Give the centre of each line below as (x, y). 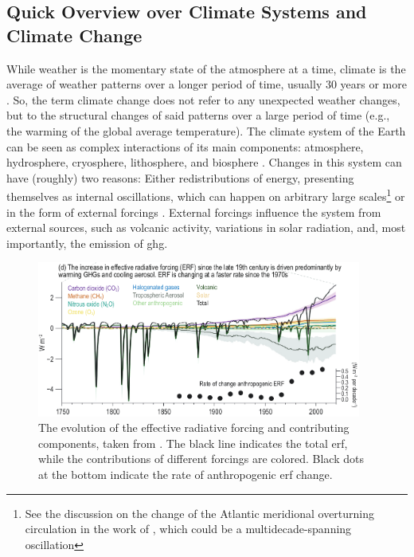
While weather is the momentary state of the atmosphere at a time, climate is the (206, 68)
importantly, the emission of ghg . (87, 243)
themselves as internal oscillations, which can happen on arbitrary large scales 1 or (206, 195)
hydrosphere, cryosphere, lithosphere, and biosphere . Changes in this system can (204, 162)
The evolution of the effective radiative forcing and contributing (194, 428)
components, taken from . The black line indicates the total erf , (193, 443)
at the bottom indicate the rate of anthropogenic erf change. (186, 474)
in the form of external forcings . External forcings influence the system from (194, 212)
